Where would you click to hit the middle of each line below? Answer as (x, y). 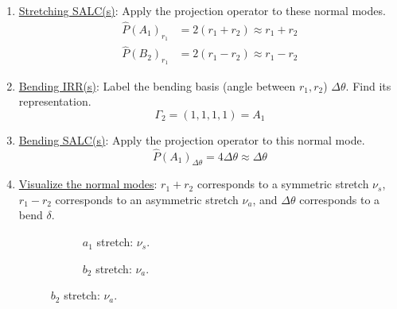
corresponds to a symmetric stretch (283, 184)
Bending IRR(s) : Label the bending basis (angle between (157, 85)
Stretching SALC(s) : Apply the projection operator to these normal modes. (202, 10)
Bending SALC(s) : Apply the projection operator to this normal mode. (192, 139)
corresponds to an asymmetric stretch (147, 199)
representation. (55, 101)
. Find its (368, 85)
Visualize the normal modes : (88, 184)
